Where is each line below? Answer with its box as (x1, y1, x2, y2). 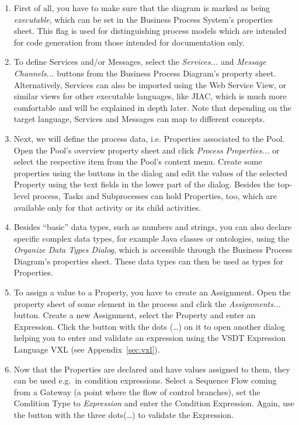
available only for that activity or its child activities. (13, 201, 201, 213)
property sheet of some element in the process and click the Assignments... (13, 297, 281, 309)
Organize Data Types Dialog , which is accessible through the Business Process (13, 243, 293, 256)
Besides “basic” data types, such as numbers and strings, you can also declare (13, 221, 292, 233)
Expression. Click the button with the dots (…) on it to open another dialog (13, 320, 285, 332)
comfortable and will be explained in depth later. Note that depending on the (13, 101, 291, 113)
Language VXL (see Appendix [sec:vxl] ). (13, 343, 160, 356)
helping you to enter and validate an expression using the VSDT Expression (13, 332, 286, 344)
